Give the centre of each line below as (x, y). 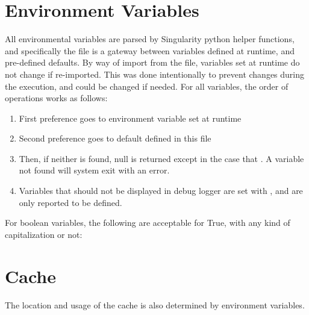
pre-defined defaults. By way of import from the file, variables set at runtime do (152, 62)
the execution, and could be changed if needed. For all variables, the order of (147, 86)
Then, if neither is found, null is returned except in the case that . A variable (161, 158)
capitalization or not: (44, 234)
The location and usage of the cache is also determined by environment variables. (155, 304)
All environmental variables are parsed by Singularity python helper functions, (150, 39)
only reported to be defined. (70, 202)
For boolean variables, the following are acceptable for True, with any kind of (148, 223)
